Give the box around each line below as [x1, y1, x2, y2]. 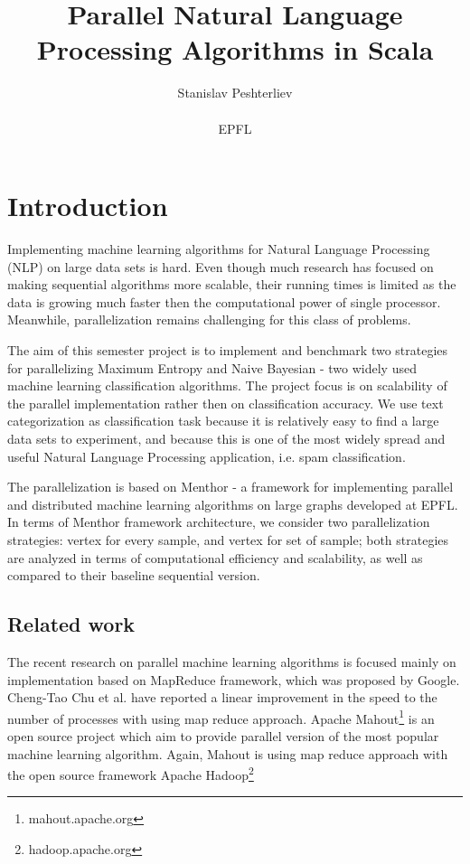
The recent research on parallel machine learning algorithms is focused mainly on [7, 652, 456, 671]
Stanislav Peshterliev [177, 83, 293, 102]
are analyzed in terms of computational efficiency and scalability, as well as [7, 548, 423, 567]
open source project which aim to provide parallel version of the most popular [7, 726, 439, 745]
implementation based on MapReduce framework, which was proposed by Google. [7, 670, 460, 689]
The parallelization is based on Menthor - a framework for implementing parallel [7, 477, 454, 496]
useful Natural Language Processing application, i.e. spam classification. [7, 446, 406, 465]
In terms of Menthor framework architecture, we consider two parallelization [7, 512, 430, 531]
